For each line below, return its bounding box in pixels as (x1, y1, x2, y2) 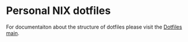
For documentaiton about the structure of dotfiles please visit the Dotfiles (6, 23, 182, 30)
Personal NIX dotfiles (6, 4, 111, 17)
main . (6, 29, 19, 36)
